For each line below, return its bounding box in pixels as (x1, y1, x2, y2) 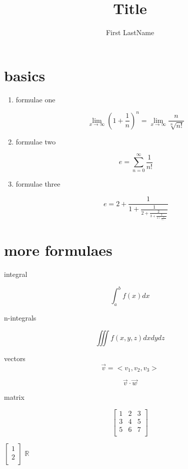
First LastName (105, 27, 154, 38)
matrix (4, 392, 24, 402)
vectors (4, 353, 25, 363)
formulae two (15, 136, 56, 146)
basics (4, 65, 45, 85)
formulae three (15, 179, 60, 189)
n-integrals (4, 312, 36, 323)
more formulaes (4, 240, 112, 260)
